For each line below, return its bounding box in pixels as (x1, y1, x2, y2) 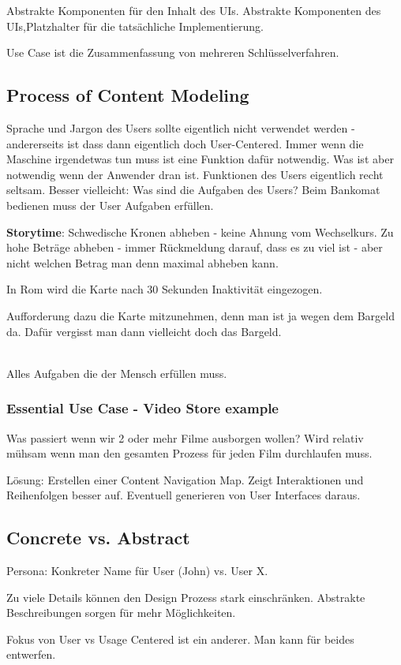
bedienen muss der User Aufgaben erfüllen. (6, 196, 214, 213)
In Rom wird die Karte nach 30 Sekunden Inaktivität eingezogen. (6, 281, 323, 297)
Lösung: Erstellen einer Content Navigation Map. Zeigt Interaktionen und (6, 471, 364, 488)
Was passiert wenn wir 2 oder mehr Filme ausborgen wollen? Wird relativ (6, 429, 364, 446)
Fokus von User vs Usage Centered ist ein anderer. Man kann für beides (6, 630, 354, 647)
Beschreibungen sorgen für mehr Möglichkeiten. (6, 604, 236, 621)
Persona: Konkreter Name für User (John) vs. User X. (6, 562, 268, 579)
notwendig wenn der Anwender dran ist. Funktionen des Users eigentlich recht (6, 166, 384, 182)
